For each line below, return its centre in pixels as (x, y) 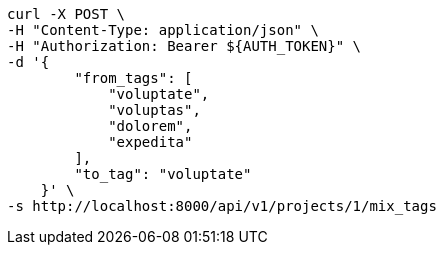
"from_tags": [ (133, 78)
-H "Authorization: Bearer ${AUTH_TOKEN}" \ (184, 46)
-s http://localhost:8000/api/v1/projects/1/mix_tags (222, 206)
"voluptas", (154, 110)
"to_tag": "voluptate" (163, 174)
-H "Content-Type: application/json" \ (163, 30)
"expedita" (150, 142)
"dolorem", (150, 126)
